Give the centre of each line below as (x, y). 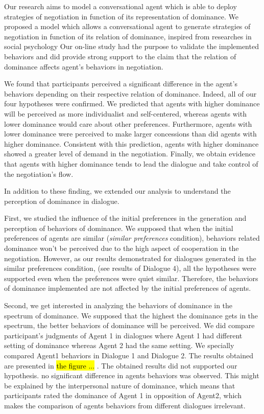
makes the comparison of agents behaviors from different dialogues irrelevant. (125, 405)
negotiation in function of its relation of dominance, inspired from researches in (128, 36)
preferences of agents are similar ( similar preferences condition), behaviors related (132, 238)
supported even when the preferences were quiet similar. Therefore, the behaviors (131, 278)
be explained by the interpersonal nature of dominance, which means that (120, 385)
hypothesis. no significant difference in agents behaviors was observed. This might (132, 375)
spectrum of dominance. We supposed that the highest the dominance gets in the (131, 315)
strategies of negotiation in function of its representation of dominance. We (121, 16)
